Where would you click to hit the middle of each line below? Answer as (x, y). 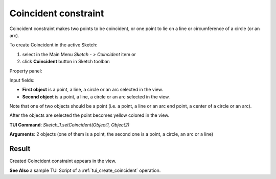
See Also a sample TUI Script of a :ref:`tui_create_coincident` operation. (85, 170)
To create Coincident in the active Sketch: (53, 45)
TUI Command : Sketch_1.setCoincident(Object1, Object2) (70, 124)
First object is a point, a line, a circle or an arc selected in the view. (93, 90)
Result (20, 149)
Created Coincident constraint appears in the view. (63, 161)
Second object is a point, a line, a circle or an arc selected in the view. (96, 96)
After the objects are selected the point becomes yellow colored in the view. (89, 115)
